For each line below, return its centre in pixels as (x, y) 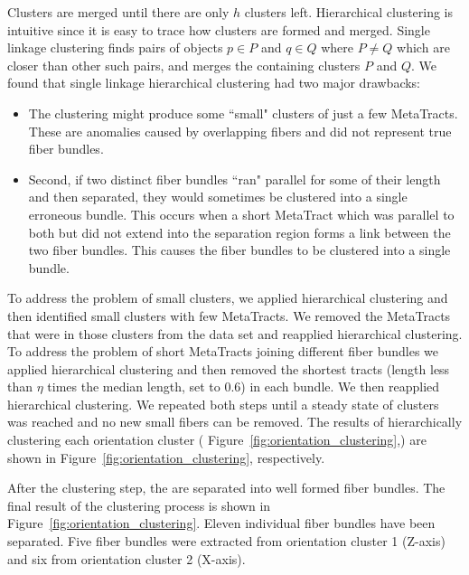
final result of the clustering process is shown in (139, 505)
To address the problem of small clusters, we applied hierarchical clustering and (228, 298)
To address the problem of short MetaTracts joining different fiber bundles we (223, 351)
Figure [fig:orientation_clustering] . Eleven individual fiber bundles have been (221, 523)
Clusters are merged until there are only (118, 12)
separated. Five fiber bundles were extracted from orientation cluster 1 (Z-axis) (226, 541)
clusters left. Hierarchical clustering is (349, 12)
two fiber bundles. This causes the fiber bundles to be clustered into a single (239, 250)
